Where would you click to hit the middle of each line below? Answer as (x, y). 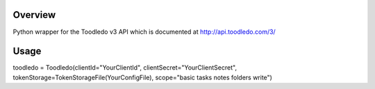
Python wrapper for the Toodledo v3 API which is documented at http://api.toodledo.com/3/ (144, 32)
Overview (34, 15)
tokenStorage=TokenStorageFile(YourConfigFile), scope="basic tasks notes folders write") (142, 77)
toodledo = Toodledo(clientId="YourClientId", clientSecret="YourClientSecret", (125, 68)
